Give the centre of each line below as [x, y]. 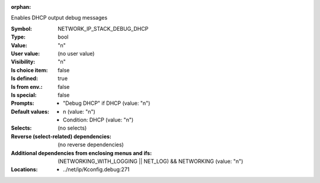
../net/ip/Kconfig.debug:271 [96, 169]
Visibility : [23, 62]
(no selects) [72, 128]
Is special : [24, 95]
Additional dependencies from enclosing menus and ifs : [81, 153]
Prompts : [23, 103]
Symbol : [22, 28]
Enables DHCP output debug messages [59, 18]
